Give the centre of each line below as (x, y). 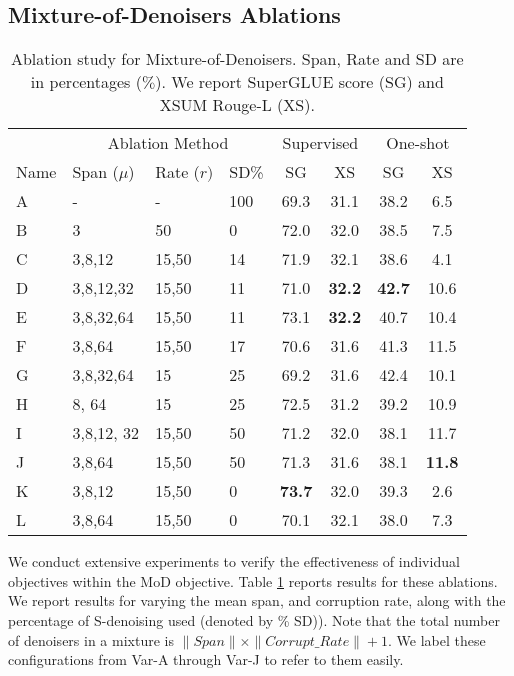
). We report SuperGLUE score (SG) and (299, 82)
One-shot (418, 143)
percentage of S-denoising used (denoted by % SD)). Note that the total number (254, 619)
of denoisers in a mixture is (91, 639)
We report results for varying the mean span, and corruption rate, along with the (257, 600)
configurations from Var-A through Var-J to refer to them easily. (206, 659)
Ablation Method (168, 143)
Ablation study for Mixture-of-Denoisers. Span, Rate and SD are (237, 59)
